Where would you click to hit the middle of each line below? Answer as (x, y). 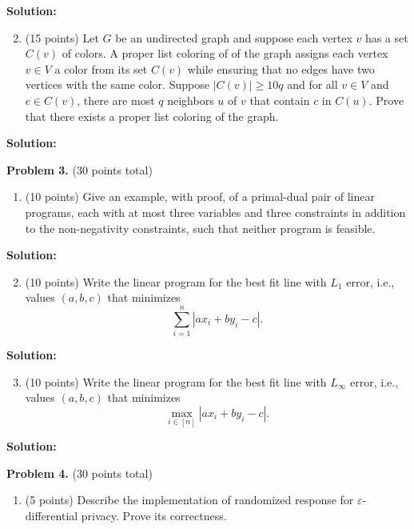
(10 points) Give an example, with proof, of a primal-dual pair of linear (200, 196)
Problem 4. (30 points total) (80, 473)
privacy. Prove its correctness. (154, 515)
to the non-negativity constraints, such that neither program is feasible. (200, 228)
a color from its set (101, 68)
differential (52, 515)
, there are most (116, 100)
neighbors (191, 100)
